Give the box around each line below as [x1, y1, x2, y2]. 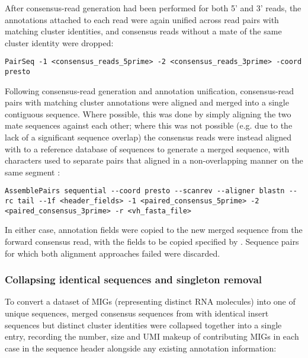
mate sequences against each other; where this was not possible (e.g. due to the [5, 119, 293, 132]
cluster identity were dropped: [5, 36, 114, 49]
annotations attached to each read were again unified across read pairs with [5, 13, 279, 25]
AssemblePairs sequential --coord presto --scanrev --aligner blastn [5, 187, 285, 196]
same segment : [5, 165, 60, 178]
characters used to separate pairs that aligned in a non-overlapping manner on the [5, 154, 303, 167]
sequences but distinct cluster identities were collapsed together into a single [5, 318, 282, 331]
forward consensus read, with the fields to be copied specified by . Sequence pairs [5, 235, 299, 247]
